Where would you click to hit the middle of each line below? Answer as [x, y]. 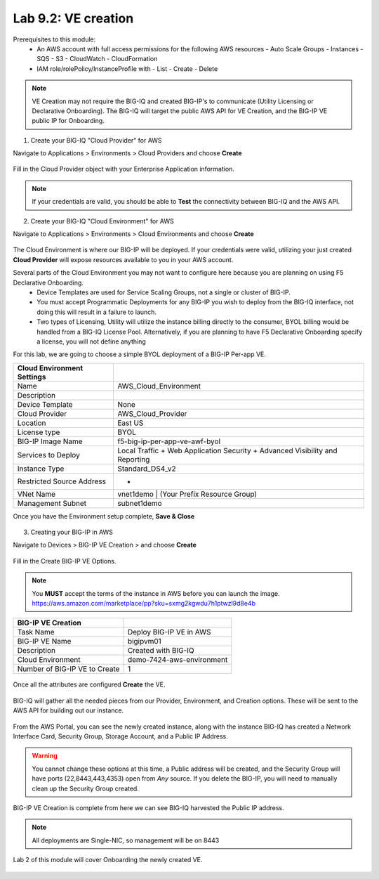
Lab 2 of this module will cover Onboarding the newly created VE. [108, 860]
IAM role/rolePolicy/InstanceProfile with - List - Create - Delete [127, 69]
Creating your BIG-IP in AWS [72, 532]
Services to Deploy [48, 455]
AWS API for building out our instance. [68, 710]
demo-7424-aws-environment [178, 660]
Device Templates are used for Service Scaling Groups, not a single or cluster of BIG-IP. [164, 292]
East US [130, 423]
